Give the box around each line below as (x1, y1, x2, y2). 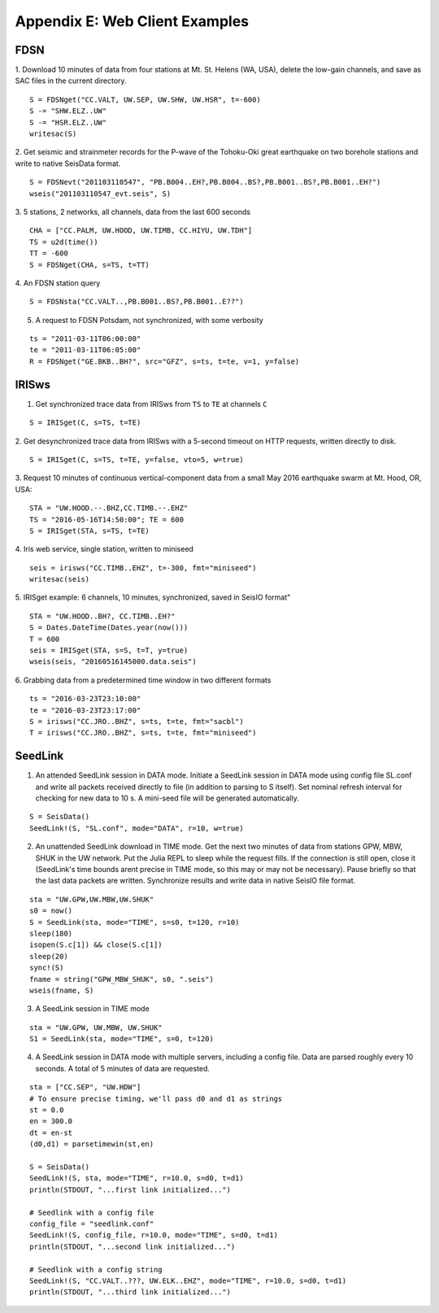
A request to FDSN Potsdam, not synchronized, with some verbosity (35, 315, 263, 325)
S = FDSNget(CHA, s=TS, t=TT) (29, 260, 150, 269)
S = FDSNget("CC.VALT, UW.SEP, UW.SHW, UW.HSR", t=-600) (29, 94, 262, 104)
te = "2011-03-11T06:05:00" (29, 346, 141, 355)
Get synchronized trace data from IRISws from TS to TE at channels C (35, 399, 267, 408)
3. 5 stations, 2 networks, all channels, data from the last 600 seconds (15, 207, 251, 216)
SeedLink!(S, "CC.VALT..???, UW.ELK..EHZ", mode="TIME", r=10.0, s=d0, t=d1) (29, 1276, 347, 1285)
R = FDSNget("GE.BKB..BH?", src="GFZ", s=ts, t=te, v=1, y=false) (29, 356, 300, 366)
